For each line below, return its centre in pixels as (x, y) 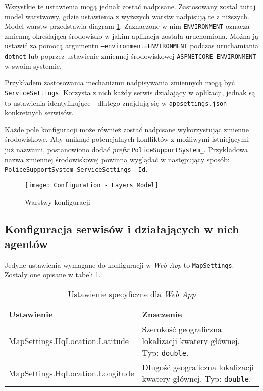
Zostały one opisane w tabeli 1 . (53, 275)
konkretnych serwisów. (39, 112)
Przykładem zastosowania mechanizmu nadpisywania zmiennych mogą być (120, 83)
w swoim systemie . (33, 65)
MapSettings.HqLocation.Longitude (71, 373)
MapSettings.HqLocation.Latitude (69, 341)
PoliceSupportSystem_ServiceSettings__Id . (76, 169)
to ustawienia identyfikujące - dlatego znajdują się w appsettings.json (116, 102)
